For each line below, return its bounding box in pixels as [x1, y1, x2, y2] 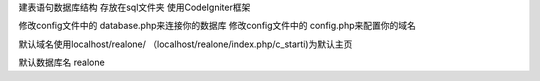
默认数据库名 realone [18, 56, 105, 69]
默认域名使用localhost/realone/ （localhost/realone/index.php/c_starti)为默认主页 [18, 38, 353, 50]
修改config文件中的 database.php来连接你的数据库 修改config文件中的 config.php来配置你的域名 [18, 20, 417, 32]
